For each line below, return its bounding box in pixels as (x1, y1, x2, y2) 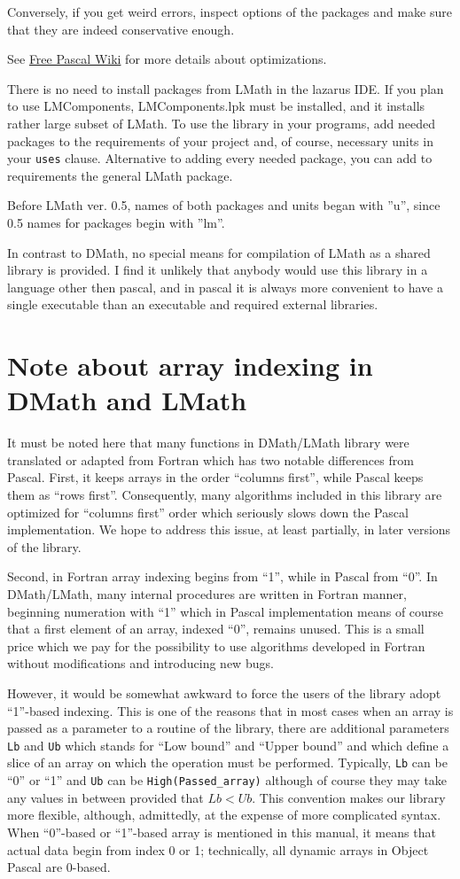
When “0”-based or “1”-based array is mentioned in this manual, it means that (7, 822, 436, 841)
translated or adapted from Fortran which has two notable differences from (7, 450, 414, 469)
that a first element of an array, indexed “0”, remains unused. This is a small (7, 619, 425, 638)
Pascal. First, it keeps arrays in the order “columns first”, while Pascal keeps (7, 468, 424, 486)
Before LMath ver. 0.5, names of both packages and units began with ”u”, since (7, 196, 441, 214)
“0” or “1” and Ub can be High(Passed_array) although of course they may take (7, 771, 448, 790)
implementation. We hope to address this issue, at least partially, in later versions (7, 520, 451, 539)
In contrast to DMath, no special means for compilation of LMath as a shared (7, 243, 431, 261)
